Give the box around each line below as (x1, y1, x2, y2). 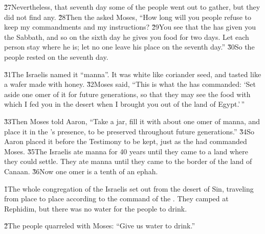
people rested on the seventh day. (4, 51, 108, 62)
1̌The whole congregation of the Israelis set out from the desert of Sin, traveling (4, 183, 254, 194)
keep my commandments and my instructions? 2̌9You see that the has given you (4, 21, 256, 32)
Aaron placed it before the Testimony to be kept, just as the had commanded (4, 136, 247, 147)
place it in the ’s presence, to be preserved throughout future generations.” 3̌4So (4, 126, 254, 136)
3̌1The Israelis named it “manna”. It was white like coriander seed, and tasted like (4, 68, 261, 79)
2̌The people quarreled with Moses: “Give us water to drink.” (4, 220, 195, 231)
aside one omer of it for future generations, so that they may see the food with (4, 88, 251, 99)
